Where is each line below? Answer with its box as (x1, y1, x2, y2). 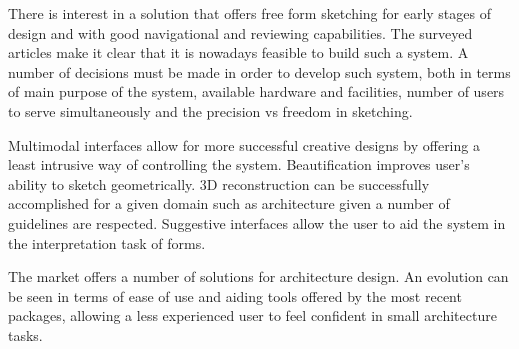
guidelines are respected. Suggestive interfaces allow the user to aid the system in (8, 212, 506, 233)
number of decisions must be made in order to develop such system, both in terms (8, 61, 511, 82)
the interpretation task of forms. (8, 232, 206, 253)
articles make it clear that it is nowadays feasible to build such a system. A (8, 42, 469, 63)
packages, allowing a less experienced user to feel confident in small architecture (8, 305, 497, 326)
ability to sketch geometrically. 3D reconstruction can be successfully (8, 173, 430, 194)
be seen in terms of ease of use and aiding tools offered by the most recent (8, 285, 462, 306)
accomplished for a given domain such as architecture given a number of (8, 193, 450, 214)
